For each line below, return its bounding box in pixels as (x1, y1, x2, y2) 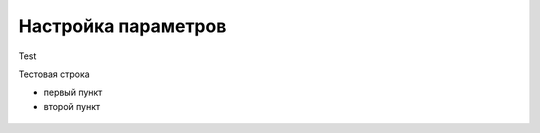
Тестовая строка (18, 68, 90, 80)
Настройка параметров (18, 15, 227, 37)
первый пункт (43, 86, 103, 99)
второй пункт (43, 100, 101, 112)
